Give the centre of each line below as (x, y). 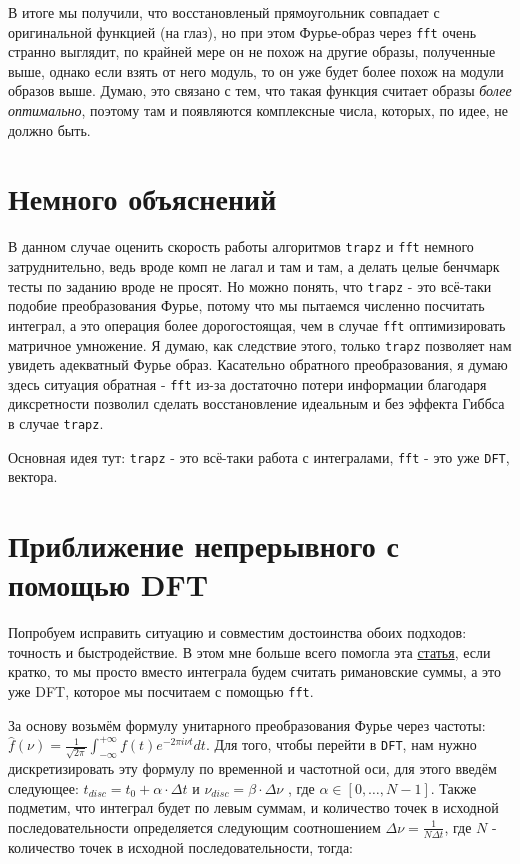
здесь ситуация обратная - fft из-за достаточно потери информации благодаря (247, 383)
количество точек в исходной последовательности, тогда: (181, 846)
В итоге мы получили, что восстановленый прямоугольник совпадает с (224, 12)
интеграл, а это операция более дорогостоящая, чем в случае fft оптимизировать (257, 324)
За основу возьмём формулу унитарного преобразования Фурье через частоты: (247, 724)
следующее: (43, 787)
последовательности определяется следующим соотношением (194, 826)
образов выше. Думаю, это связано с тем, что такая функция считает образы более (260, 90)
